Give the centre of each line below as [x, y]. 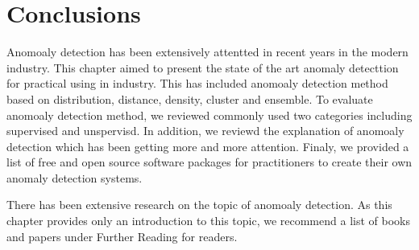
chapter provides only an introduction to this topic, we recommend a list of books [208, 221]
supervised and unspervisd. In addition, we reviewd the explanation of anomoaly [205, 131]
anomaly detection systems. [75, 177]
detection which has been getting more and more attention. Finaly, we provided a [208, 146]
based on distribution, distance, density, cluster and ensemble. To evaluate [190, 98]
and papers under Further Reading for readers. [122, 236]
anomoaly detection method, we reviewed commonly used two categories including [209, 115]
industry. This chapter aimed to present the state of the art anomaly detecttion [203, 67]
